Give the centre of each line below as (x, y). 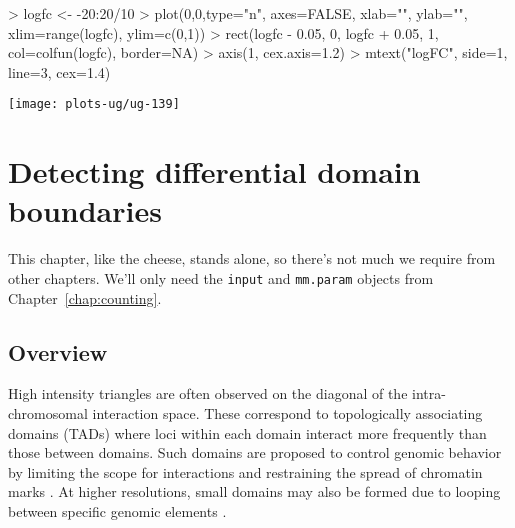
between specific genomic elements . (117, 510)
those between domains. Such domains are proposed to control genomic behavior (255, 452)
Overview (58, 351)
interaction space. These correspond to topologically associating (287, 412)
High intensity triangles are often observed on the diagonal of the (208, 393)
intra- (429, 393)
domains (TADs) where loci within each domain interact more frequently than (247, 432)
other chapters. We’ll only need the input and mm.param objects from (221, 277)
